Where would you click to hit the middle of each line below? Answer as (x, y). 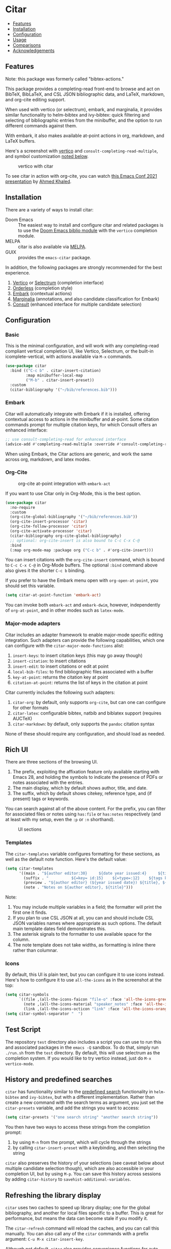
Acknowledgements (34, 50)
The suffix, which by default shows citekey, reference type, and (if (82, 794)
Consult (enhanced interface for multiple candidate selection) (77, 304)
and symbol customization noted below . (47, 156)
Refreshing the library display (53, 1195)
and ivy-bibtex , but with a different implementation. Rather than (88, 1097)
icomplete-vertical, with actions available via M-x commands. (69, 357)
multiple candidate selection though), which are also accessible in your (80, 1169)
